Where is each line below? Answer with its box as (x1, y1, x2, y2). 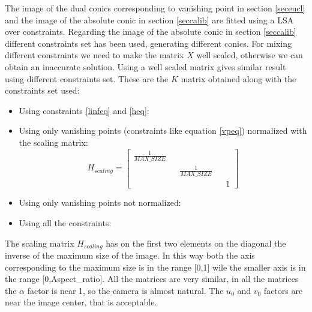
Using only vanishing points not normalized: (19, 196, 181, 209)
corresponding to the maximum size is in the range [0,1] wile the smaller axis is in (5, 260, 306, 273)
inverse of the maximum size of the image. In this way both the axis (5, 248, 255, 261)
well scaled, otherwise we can (196, 49, 303, 61)
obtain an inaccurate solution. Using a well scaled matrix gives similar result (5, 60, 286, 73)
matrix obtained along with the (181, 72, 296, 85)
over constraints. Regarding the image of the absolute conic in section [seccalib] (5, 25, 296, 38)
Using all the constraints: (19, 216, 112, 229)
